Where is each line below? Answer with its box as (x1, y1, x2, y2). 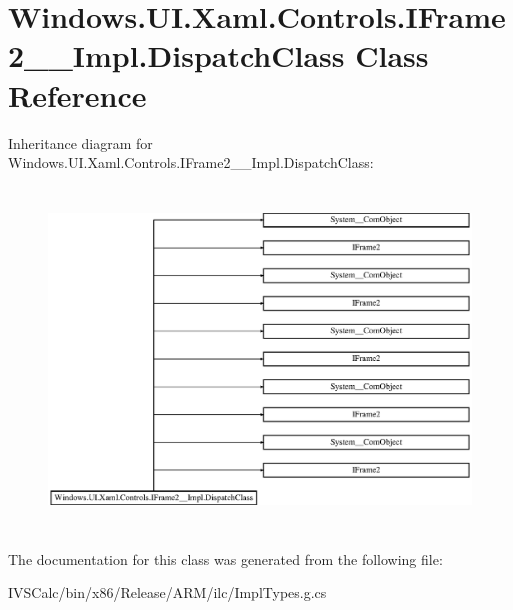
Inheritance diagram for (8, 132, 153, 153)
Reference (8, 74, 147, 115)
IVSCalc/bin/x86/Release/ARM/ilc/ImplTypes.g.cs (8, 582, 327, 603)
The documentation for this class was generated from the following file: (8, 548, 443, 569)
